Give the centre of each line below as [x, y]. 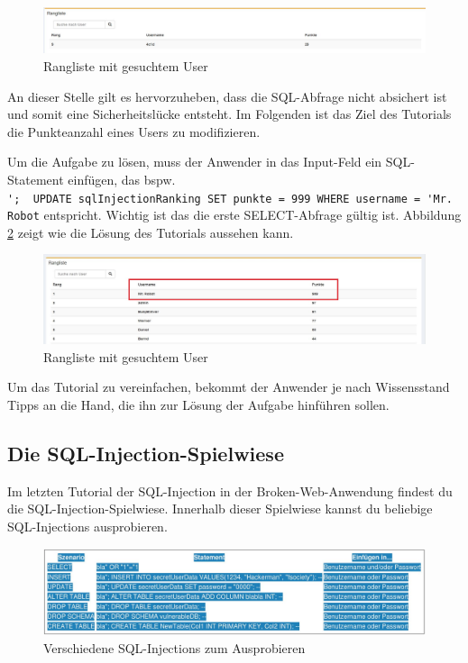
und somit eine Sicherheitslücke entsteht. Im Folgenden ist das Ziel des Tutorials [229, 114]
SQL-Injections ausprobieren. [87, 526]
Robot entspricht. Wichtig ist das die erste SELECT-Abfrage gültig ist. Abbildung [234, 215]
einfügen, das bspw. [122, 179]
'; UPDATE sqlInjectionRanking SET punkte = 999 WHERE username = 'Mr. [230, 199]
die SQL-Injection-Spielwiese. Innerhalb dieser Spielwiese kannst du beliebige [220, 509]
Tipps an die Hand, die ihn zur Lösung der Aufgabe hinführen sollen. [198, 404]
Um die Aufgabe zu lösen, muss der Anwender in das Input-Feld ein [195, 162]
